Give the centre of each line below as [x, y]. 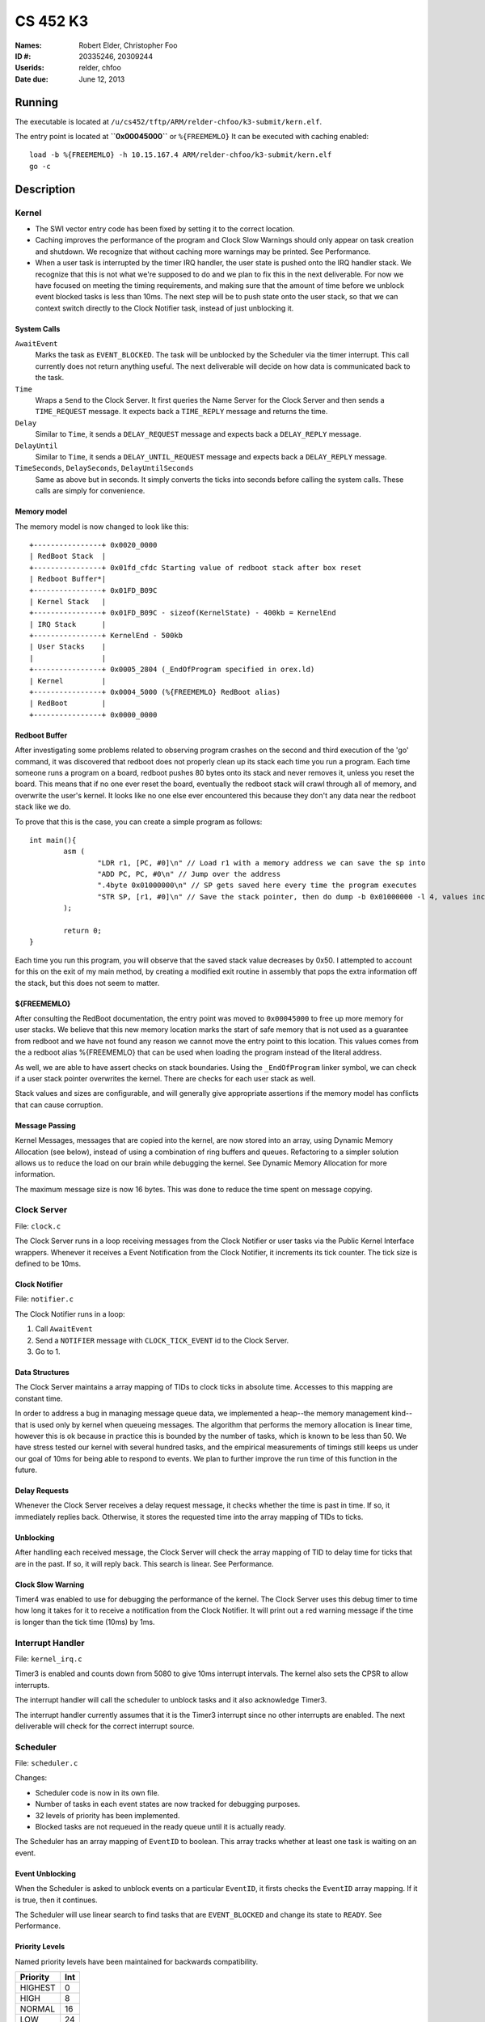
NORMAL [38, 2009]
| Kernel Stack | [68, 601]
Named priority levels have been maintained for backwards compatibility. [137, 1961]
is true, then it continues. [56, 1900]
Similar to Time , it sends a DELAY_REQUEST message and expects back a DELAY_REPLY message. [198, 434]
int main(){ [53, 840]
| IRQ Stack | [68, 624]
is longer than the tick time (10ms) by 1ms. [85, 1622]
